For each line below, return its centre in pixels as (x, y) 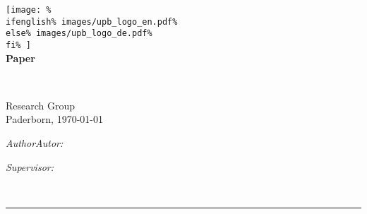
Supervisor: (30, 166)
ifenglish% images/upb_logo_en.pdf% (92, 22)
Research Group (41, 105)
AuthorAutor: (35, 143)
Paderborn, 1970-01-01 (54, 119)
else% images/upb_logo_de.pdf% (79, 34)
